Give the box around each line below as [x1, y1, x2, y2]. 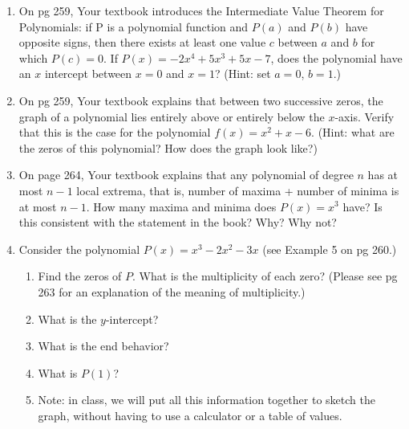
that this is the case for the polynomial [18, 124, 211, 141]
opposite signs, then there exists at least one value [18, 34, 266, 51]
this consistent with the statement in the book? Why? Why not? [18, 214, 337, 231]
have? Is [342, 198, 383, 214]
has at [367, 166, 399, 183]
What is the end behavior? [38, 337, 169, 354]
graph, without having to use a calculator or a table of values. [38, 407, 342, 423]
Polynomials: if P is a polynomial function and [18, 18, 249, 35]
